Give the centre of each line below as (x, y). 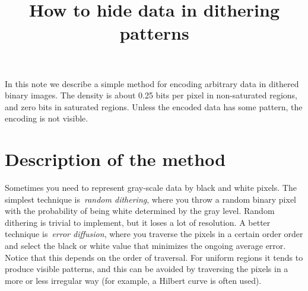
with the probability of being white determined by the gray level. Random (140, 211)
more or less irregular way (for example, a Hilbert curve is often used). (133, 280)
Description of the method (115, 159)
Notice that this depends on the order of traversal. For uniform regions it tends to (154, 257)
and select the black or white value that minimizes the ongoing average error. (145, 246)
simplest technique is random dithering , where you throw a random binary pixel (150, 199)
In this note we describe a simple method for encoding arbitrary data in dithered (152, 83)
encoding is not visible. (47, 118)
